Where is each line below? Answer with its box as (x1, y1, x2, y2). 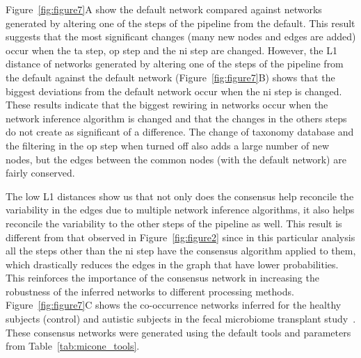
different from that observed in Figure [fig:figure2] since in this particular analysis (6, 229, 355, 244)
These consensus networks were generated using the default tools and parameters (6, 325, 351, 339)
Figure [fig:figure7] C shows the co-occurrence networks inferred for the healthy (6, 298, 342, 312)
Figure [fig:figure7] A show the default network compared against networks (6, 2, 322, 16)
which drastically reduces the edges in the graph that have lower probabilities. (6, 257, 339, 271)
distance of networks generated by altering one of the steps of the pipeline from (6, 56, 344, 71)
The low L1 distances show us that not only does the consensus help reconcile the (6, 188, 354, 203)
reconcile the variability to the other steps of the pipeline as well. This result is (6, 215, 342, 230)
